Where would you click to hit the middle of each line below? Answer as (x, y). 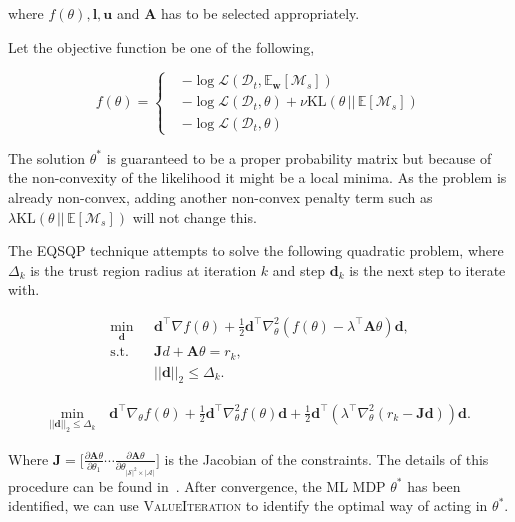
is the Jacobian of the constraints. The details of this (326, 458)
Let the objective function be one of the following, (161, 46)
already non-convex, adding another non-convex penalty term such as (220, 196)
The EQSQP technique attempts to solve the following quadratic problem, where (256, 250)
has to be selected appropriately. (260, 13)
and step (299, 269)
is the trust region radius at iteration (143, 269)
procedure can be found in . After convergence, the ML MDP (197, 485)
